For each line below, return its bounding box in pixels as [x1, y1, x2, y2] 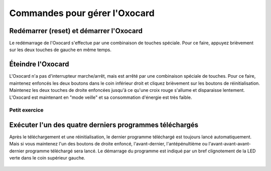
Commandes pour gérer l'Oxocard [9, 8, 155, 19]
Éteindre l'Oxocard [9, 60, 69, 69]
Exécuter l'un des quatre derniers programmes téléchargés [9, 120, 198, 129]
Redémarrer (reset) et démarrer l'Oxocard [9, 27, 143, 35]
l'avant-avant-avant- [208, 141, 251, 147]
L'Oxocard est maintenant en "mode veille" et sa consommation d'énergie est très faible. [9, 94, 192, 100]
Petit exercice [9, 107, 44, 114]
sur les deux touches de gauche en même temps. [9, 47, 112, 53]
